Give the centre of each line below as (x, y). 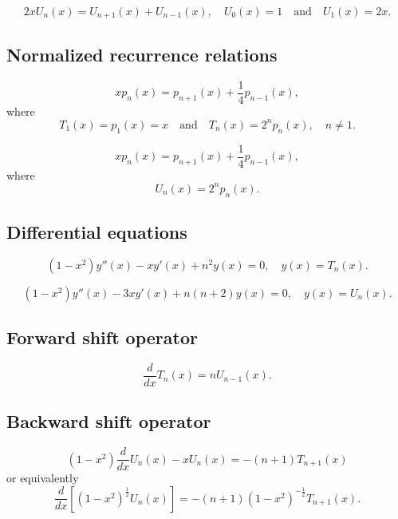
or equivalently (43, 478)
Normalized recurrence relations (142, 54)
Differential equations (97, 231)
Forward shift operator (102, 337)
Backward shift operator (109, 421)
